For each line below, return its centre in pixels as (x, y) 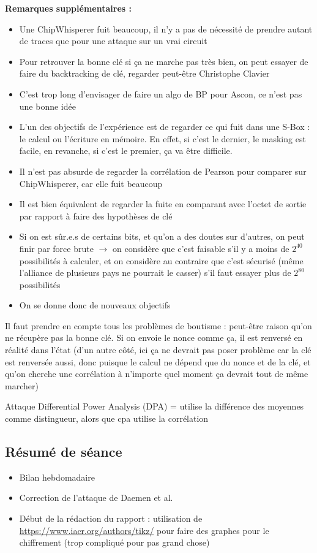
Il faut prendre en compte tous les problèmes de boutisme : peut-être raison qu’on (158, 325)
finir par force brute (56, 248)
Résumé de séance (64, 452)
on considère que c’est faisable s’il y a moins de (201, 248)
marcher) (22, 385)
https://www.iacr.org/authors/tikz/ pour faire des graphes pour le (144, 530)
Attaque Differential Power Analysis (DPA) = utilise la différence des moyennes (155, 406)
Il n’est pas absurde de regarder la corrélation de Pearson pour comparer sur (163, 171)
